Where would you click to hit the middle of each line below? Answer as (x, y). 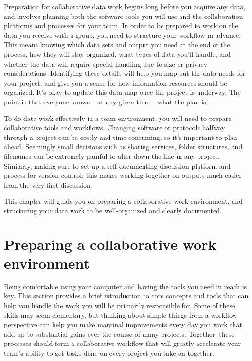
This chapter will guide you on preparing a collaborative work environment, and (123, 201)
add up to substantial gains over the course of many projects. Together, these (119, 334)
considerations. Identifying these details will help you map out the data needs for (125, 73)
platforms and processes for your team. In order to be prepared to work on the (121, 26)
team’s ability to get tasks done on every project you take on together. (109, 352)
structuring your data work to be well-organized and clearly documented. (113, 210)
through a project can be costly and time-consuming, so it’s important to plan (121, 137)
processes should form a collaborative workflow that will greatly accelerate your (123, 343)
